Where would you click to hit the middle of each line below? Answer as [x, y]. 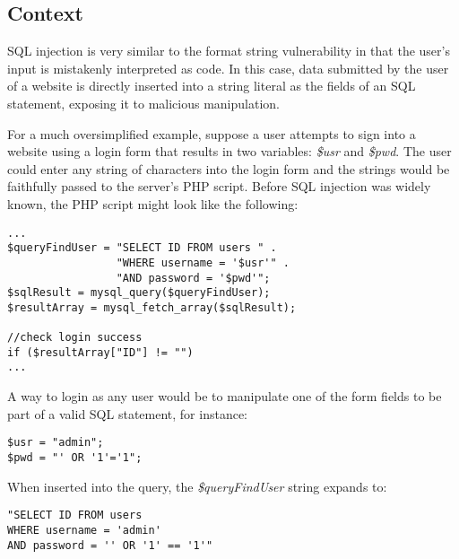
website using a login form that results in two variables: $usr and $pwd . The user [229, 151]
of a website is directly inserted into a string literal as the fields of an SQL [212, 86]
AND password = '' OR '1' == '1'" [110, 545]
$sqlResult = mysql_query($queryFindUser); [139, 293]
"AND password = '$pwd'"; [193, 278]
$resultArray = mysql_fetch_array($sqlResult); [152, 307]
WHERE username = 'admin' [84, 530]
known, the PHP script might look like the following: [153, 203]
